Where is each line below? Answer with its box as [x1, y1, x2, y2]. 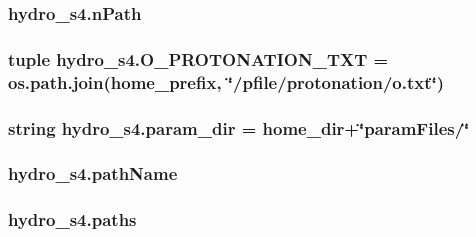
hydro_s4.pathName [8, 161, 178, 186]
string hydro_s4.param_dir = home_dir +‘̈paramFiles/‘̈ [8, 115, 470, 140]
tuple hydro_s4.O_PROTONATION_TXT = [8, 46, 389, 71]
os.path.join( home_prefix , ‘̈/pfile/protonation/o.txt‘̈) [8, 69, 445, 94]
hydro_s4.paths [8, 207, 137, 232]
